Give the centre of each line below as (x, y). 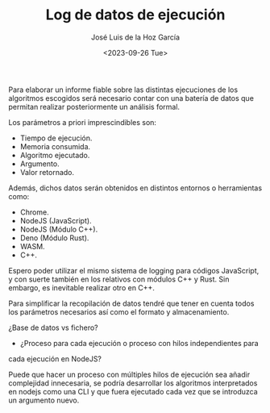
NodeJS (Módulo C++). (59, 229)
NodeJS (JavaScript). (56, 220)
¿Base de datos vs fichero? (53, 327)
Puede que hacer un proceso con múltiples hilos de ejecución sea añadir (129, 374)
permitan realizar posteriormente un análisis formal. (94, 106)
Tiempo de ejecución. (56, 138)
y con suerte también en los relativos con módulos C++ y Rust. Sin (119, 279)
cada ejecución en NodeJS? (55, 359)
